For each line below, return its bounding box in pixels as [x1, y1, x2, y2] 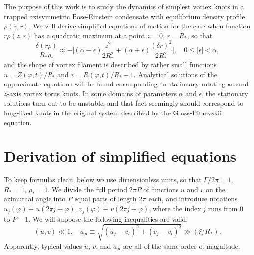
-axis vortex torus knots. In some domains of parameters [7, 88, 177, 98]
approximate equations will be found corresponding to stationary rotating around [4, 79, 249, 89]
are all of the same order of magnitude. [123, 240, 240, 251]
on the [206, 184, 225, 194]
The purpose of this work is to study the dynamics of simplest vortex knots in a [4, 1, 244, 11]
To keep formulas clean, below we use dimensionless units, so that [4, 174, 202, 185]
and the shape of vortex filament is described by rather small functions [4, 59, 217, 70]
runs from [208, 203, 238, 214]
